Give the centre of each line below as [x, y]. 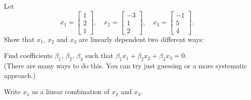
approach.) [20, 75]
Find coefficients [28, 55]
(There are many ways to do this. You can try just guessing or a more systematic [125, 66]
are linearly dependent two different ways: [141, 39]
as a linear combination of [71, 91]
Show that [19, 39]
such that [99, 55]
